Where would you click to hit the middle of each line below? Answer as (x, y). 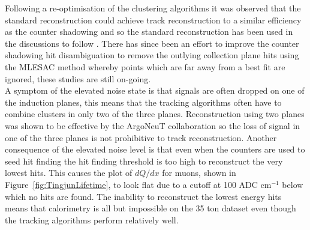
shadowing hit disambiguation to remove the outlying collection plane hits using (152, 55)
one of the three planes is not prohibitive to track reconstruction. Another (141, 137)
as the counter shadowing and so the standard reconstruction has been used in (149, 32)
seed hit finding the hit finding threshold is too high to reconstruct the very (144, 161)
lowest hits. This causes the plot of (69, 173)
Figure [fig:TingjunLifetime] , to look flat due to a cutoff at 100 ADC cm (138, 184)
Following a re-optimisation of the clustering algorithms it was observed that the (153, 8)
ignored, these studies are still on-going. (78, 78)
